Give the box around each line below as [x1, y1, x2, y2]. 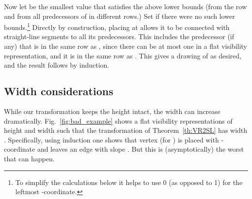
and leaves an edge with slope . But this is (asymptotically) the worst [37, 144, 244, 154]
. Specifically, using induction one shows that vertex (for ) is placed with [4, 134, 219, 144]
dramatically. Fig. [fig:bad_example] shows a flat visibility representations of [4, 115, 233, 126]
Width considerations [4, 84, 113, 99]
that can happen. [4, 153, 55, 163]
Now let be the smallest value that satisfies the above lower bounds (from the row [4, 1, 247, 11]
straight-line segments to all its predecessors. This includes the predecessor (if [4, 31, 235, 42]
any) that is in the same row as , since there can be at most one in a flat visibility [4, 41, 247, 51]
